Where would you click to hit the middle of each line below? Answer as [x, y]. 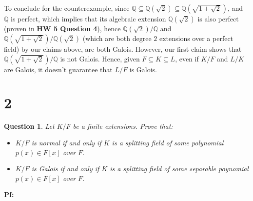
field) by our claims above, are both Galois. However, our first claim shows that [123, 49]
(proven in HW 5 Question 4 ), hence [62, 28]
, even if [187, 58]
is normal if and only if [66, 142]
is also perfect [218, 19]
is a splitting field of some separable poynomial [179, 169]
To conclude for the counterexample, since [67, 8]
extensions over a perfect [196, 38]
